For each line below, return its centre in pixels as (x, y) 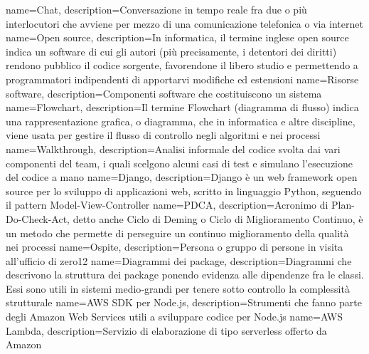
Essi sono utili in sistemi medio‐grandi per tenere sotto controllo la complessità (178, 288)
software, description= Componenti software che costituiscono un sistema (164, 93)
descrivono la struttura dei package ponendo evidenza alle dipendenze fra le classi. (185, 275)
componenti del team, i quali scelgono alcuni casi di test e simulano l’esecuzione (179, 163)
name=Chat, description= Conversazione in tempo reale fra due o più (156, 9)
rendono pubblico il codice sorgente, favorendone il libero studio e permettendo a (182, 65)
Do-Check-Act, (38, 218)
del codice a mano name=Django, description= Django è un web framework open (182, 177)
